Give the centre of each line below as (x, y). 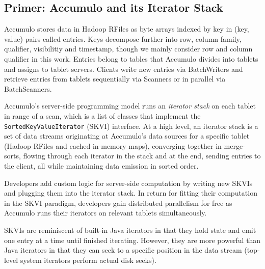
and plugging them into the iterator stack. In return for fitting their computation (131, 193)
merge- (234, 145)
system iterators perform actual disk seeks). (88, 260)
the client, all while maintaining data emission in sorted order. (101, 165)
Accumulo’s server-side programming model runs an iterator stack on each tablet (130, 106)
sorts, (12, 156)
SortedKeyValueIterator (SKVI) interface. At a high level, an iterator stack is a (131, 126)
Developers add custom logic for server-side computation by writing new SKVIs (128, 183)
